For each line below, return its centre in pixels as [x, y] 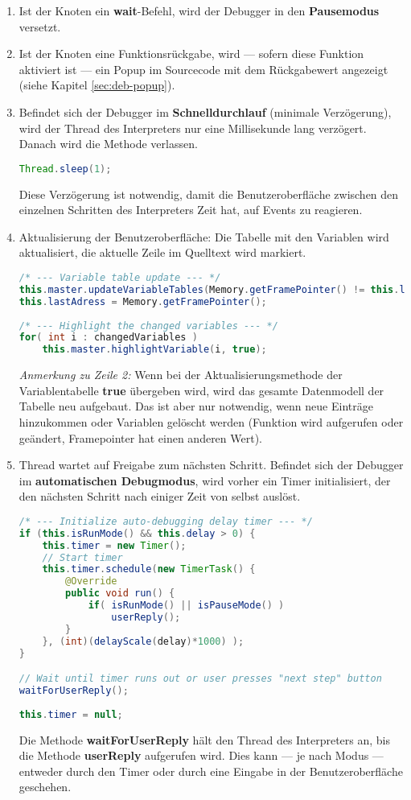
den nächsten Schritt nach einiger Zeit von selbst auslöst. [160, 496]
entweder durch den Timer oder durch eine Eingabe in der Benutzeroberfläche [211, 771]
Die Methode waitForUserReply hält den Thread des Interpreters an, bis [205, 739]
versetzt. [40, 26]
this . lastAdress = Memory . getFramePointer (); [143, 301]
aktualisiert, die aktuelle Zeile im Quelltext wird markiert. [162, 252]
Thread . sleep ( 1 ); [65, 169]
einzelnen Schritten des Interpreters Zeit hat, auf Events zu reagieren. [191, 210]
